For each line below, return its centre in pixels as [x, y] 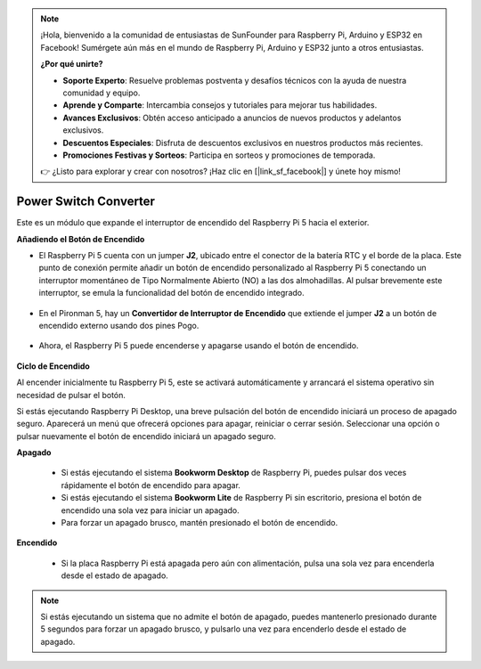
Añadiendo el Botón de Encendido [81, 239]
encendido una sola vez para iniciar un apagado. [150, 510]
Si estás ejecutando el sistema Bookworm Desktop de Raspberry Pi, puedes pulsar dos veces [234, 473]
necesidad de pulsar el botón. [71, 395]
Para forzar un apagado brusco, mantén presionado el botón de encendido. [200, 523]
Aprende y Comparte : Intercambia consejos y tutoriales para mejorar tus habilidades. [220, 105]
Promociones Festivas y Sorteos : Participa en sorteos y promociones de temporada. [219, 155]
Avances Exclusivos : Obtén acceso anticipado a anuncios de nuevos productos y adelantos [232, 118]
